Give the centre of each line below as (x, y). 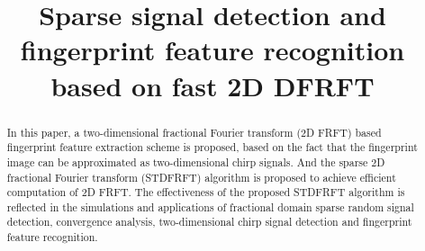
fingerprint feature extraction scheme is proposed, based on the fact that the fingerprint (212, 147)
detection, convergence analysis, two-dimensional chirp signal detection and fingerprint (209, 222)
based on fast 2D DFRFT (212, 85)
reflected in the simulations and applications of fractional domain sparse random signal (210, 206)
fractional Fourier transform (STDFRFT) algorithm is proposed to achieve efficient (201, 177)
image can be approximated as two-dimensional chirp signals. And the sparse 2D (196, 161)
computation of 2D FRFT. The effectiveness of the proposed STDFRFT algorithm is (206, 192)
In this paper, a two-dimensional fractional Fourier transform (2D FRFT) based (194, 132)
